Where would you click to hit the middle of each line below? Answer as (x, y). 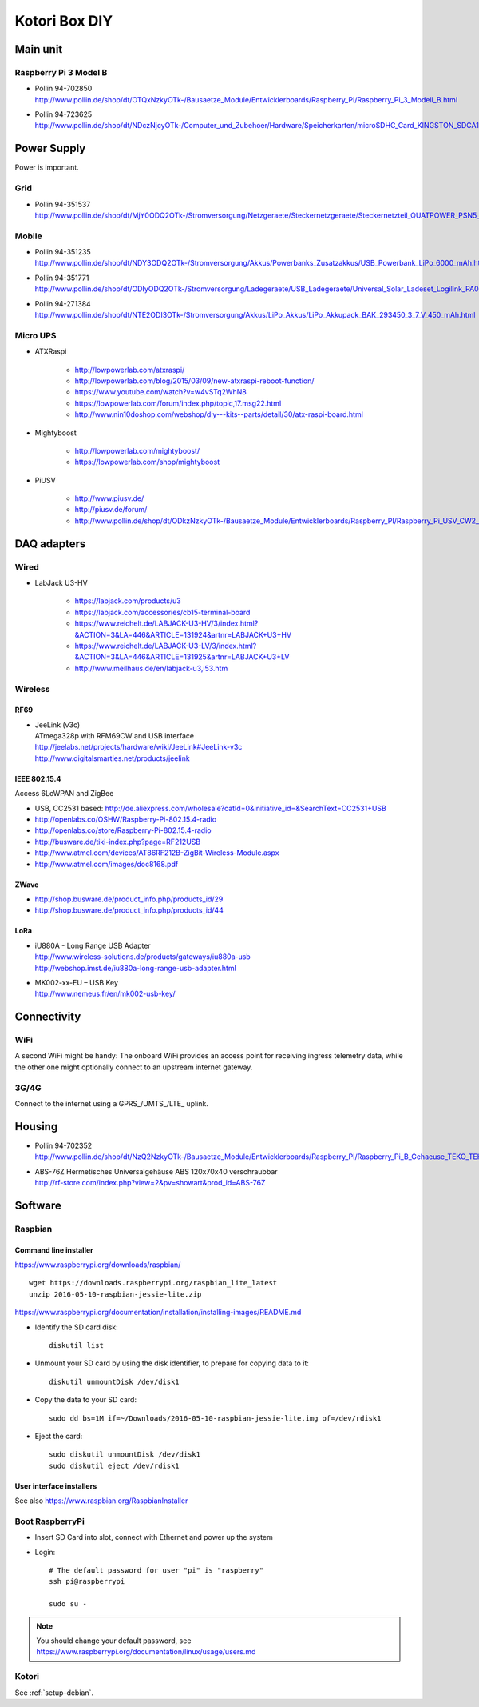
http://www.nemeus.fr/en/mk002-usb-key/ (105, 994)
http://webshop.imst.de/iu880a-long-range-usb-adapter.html (136, 968)
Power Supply (50, 148)
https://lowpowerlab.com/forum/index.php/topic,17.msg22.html (178, 403)
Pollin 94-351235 (63, 252)
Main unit (39, 49)
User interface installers (56, 1486)
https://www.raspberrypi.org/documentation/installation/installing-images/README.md (158, 1313)
